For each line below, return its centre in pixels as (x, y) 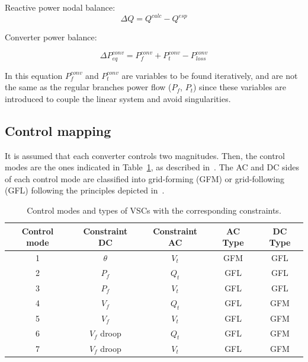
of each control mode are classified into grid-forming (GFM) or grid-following (145, 178)
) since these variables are (240, 87)
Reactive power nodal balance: (60, 7)
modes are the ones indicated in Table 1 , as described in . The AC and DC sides (152, 167)
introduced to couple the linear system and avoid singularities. (118, 98)
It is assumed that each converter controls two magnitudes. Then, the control (145, 155)
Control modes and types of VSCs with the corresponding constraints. (154, 210)
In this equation (34, 75)
